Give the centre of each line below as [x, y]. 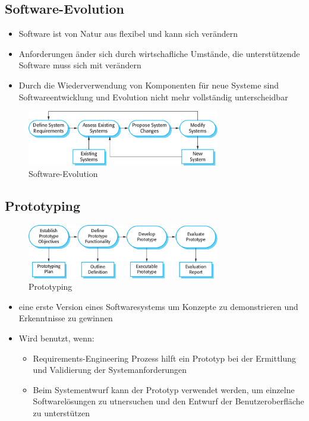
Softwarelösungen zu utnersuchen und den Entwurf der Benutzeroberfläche [168, 401]
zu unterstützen [61, 412]
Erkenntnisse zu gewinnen [66, 318]
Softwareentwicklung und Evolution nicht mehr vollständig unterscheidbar [153, 96]
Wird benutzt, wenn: [56, 338]
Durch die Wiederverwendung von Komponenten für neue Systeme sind [149, 85]
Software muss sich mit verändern [80, 65]
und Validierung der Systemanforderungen [110, 370]
